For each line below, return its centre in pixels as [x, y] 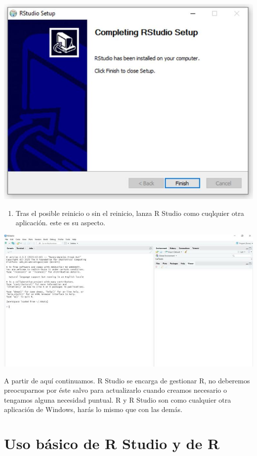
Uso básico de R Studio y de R [112, 443]
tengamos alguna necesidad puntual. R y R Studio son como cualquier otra [118, 399]
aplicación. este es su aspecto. [60, 223]
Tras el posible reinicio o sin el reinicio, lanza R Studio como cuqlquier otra [130, 213]
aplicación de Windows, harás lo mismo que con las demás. [93, 409]
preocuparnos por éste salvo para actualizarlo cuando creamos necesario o [115, 390]
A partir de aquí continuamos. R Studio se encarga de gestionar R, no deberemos [127, 380]
